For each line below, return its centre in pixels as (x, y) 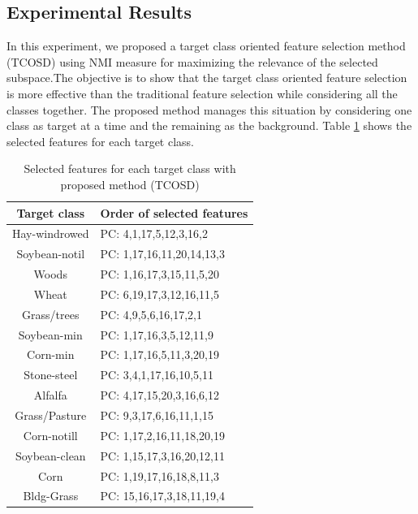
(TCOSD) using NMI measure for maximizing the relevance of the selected (192, 61)
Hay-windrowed (51, 233)
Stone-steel (51, 375)
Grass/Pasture (51, 415)
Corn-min (51, 354)
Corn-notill (50, 435)
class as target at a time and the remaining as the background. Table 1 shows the (209, 125)
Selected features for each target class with (130, 168)
